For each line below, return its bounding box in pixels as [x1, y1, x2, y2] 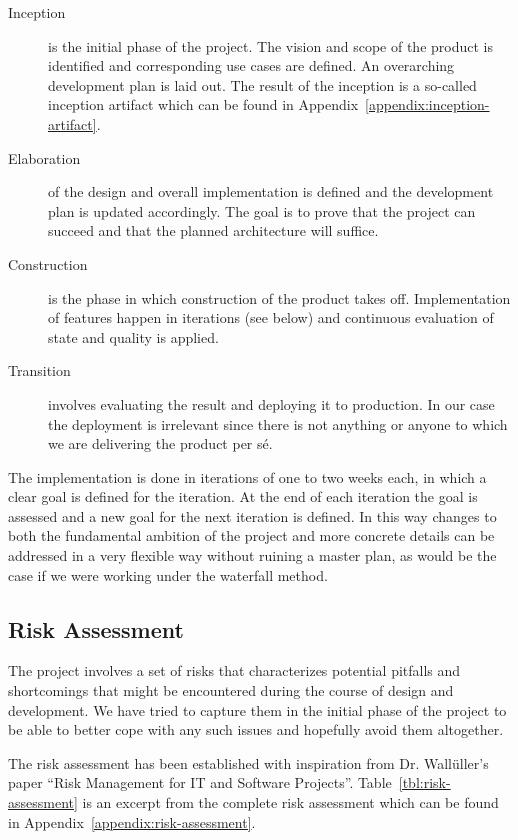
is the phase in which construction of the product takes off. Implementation [48, 287, 511, 308]
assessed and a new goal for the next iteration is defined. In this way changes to [8, 505, 497, 526]
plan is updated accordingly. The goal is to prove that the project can [48, 200, 476, 221]
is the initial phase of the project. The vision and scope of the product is [48, 35, 493, 56]
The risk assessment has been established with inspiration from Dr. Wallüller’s [8, 752, 489, 773]
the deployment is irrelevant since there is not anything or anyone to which [48, 413, 508, 434]
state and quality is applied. [48, 326, 219, 347]
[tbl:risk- [398, 772, 451, 793]
